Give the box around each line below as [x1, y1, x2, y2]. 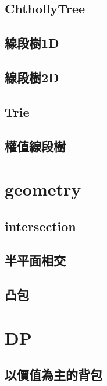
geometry [5, 177, 81, 201]
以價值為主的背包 [5, 366, 102, 384]
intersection [5, 217, 76, 235]
